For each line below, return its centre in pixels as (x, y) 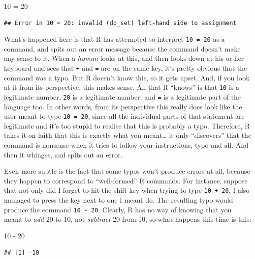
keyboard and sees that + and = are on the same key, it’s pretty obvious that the (126, 68)
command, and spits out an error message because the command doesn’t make (122, 48)
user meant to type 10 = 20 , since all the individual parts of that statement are (124, 116)
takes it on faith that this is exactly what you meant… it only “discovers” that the (128, 135)
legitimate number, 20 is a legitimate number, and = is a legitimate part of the (123, 96)
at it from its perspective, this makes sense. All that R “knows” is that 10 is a (122, 87)
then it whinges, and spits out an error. (63, 154)
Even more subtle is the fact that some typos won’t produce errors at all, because (127, 171)
